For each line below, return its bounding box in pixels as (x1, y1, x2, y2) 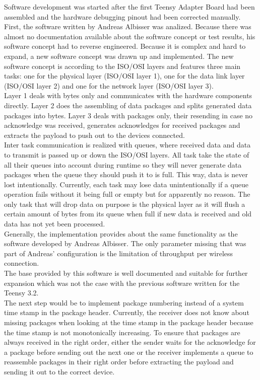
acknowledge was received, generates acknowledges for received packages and (4, 120, 240, 130)
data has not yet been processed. (4, 218, 105, 229)
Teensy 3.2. (4, 287, 39, 298)
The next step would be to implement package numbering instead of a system (4, 297, 244, 308)
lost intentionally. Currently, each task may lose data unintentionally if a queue (4, 179, 248, 189)
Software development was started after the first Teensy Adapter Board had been (4, 2, 255, 12)
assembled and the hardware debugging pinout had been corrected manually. (4, 11, 241, 22)
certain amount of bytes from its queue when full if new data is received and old (4, 208, 252, 219)
